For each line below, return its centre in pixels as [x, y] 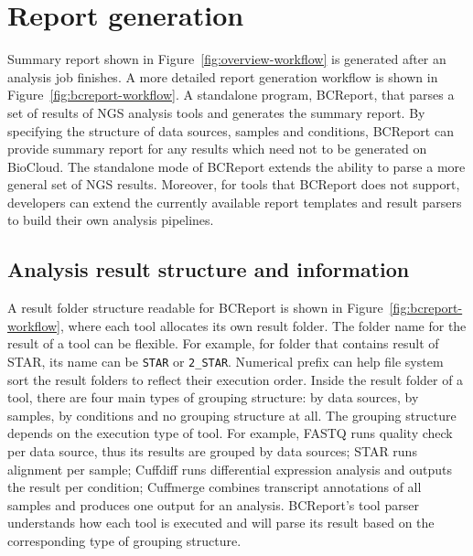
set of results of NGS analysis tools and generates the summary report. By [216, 112]
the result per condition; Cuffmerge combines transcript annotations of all [215, 487]
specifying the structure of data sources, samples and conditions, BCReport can [231, 130]
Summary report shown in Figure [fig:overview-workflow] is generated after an [227, 59]
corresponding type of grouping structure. [124, 541]
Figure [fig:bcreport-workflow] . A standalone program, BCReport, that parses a [231, 95]
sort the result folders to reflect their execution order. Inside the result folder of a [236, 379]
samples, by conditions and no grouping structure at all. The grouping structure [232, 415]
